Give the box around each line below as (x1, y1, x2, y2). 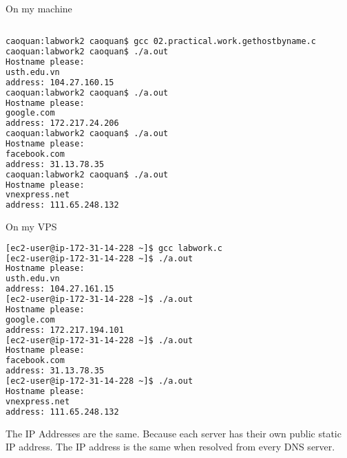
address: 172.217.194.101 (6, 325, 124, 335)
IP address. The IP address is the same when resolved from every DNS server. (6, 439, 335, 454)
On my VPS (6, 219, 57, 234)
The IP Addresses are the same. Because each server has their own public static (6, 426, 341, 440)
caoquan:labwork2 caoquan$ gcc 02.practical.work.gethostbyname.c (6, 36, 317, 47)
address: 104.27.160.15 (6, 77, 114, 87)
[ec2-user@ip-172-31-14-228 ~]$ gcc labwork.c (6, 243, 222, 253)
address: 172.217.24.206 (6, 118, 119, 129)
